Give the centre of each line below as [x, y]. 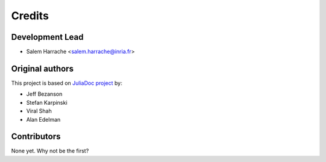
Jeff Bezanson [44, 94]
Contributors [36, 136]
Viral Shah [39, 111]
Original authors [42, 68]
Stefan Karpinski [47, 102]
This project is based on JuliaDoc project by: [67, 83]
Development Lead [47, 37]
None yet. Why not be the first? [50, 151]
